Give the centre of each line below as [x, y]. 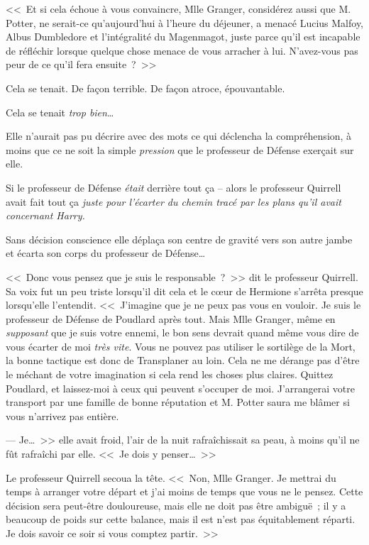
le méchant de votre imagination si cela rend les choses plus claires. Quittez [170, 374]
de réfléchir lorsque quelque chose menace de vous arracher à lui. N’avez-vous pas [182, 50]
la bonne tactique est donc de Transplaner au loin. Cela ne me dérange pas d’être [183, 360]
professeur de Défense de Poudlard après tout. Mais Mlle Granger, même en [171, 318]
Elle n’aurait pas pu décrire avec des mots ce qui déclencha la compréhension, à [179, 136]
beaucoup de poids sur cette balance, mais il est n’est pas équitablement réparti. [181, 519]
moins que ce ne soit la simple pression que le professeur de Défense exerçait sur [180, 149]
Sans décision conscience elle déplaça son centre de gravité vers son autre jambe [179, 239]
